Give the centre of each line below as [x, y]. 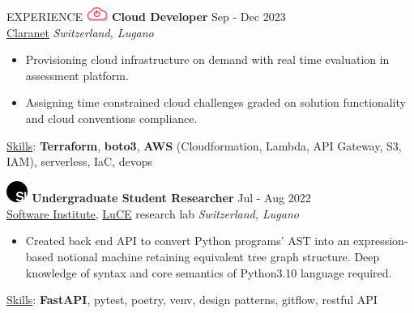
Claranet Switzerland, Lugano [80, 32]
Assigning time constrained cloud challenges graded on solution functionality [216, 102]
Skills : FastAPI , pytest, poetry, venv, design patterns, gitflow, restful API [192, 300]
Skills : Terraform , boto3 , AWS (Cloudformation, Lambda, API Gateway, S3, [204, 145]
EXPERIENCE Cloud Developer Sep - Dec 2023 [146, 17]
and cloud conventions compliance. [111, 118]
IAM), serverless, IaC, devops [80, 161]
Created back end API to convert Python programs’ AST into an [188, 241]
